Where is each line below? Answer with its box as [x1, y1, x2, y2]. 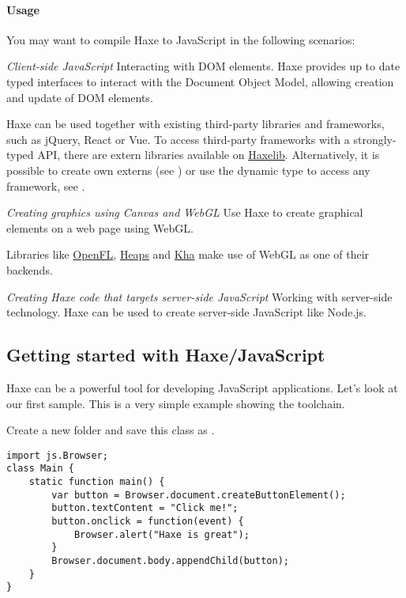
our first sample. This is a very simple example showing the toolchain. [6, 395, 345, 411]
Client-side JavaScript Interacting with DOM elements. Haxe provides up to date [6, 58, 400, 74]
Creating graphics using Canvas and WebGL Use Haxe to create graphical [6, 204, 363, 221]
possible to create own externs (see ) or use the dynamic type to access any [6, 161, 370, 178]
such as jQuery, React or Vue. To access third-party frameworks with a [6, 131, 350, 147]
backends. [6, 261, 53, 278]
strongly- [353, 131, 397, 147]
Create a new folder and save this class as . [6, 422, 215, 438]
